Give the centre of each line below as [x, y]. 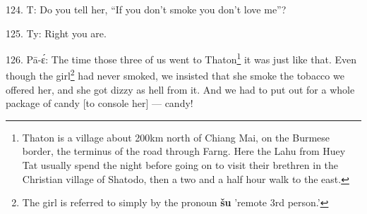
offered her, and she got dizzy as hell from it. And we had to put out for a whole [180, 89]
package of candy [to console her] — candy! [100, 103]
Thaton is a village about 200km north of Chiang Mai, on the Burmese [176, 137]
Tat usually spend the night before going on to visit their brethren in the [180, 165]
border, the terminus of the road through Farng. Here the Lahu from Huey [184, 151]
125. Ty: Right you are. [56, 33]
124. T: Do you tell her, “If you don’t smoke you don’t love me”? [146, 9]
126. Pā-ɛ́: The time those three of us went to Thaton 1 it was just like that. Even [181, 58]
